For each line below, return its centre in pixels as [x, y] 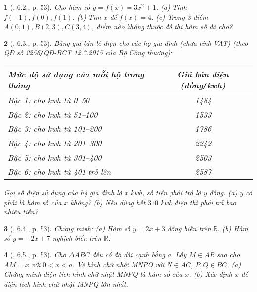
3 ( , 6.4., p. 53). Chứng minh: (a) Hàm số [67, 228]
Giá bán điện [203, 74]
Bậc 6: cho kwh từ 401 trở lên [60, 172]
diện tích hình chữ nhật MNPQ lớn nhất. [66, 283]
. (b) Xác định [211, 274]
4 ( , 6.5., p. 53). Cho [35, 254]
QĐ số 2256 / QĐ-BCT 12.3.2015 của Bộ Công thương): [88, 53]
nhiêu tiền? [21, 212]
